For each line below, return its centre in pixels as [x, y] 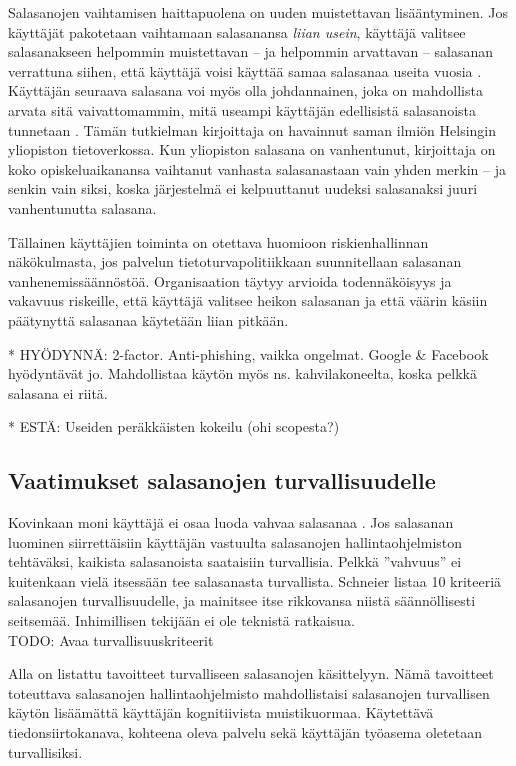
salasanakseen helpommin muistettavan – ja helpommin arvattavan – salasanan [251, 51]
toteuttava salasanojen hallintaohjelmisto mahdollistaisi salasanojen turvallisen [249, 692]
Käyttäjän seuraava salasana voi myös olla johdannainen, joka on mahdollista [245, 90]
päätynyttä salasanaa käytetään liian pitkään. [148, 319]
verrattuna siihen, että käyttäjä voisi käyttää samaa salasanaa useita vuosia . [245, 70]
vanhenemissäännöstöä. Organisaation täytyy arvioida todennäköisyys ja [230, 280]
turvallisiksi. [45, 751]
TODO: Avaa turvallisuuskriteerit [111, 639]
